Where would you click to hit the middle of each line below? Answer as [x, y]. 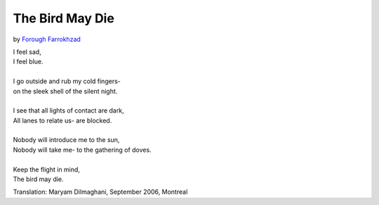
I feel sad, [27, 52]
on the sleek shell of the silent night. [65, 91]
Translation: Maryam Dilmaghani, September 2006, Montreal [100, 192]
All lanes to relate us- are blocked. [62, 120]
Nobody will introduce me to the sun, [66, 140]
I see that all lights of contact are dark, [68, 111]
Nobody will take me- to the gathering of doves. [82, 150]
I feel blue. [28, 62]
